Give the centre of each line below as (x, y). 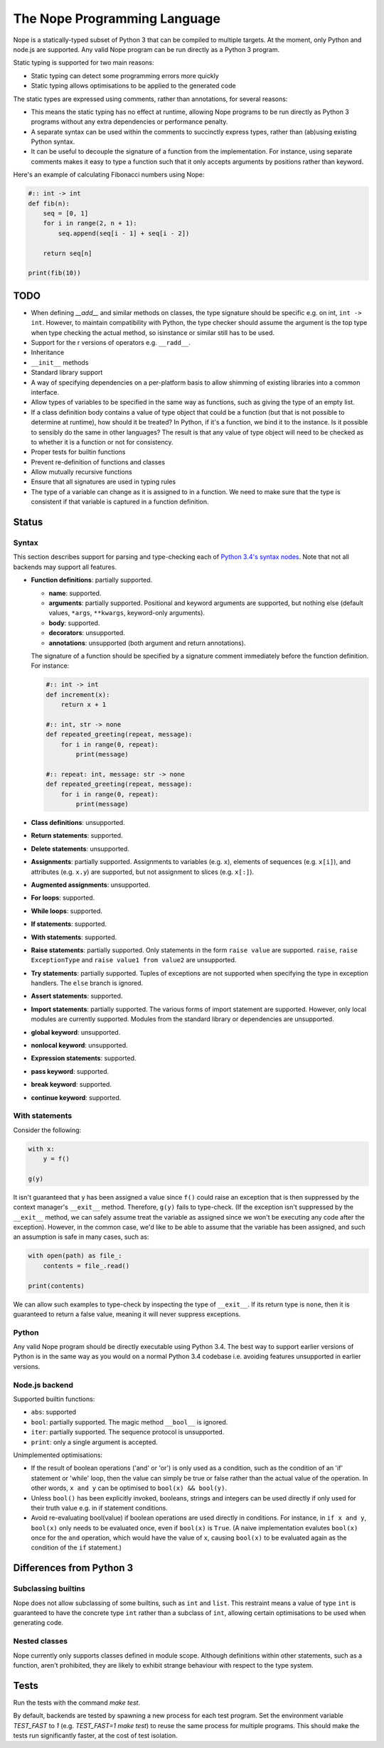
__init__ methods (60, 362)
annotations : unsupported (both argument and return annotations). (147, 643)
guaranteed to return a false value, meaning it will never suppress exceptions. (127, 1314)
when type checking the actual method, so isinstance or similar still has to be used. (153, 332)
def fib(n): (49, 203)
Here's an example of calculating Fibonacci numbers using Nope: (109, 175)
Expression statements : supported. (84, 1058)
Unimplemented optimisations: (58, 1455)
